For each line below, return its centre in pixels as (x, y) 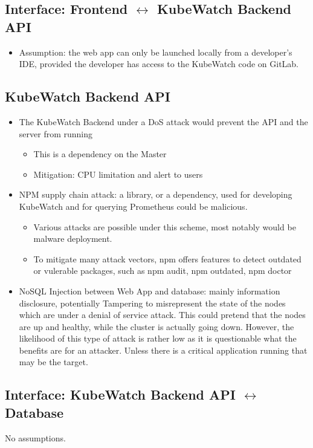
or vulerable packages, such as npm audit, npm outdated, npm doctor (163, 271)
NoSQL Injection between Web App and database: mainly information (150, 291)
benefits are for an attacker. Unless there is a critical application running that (163, 350)
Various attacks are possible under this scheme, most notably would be (165, 226)
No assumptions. (35, 437)
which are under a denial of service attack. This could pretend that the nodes (162, 315)
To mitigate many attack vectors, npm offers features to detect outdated (167, 258)
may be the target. (53, 362)
